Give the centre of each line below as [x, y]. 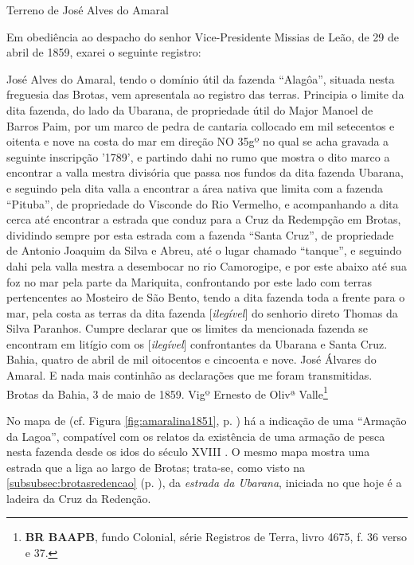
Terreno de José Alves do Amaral [88, 10]
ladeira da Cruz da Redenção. [79, 498]
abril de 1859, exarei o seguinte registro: [104, 52]
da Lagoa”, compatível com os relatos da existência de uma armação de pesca [196, 436]
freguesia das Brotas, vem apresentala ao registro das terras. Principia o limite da [205, 94]
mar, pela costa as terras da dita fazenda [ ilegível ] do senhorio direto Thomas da [202, 312]
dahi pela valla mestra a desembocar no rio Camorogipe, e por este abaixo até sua [207, 265]
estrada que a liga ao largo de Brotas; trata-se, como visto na [156, 467]
